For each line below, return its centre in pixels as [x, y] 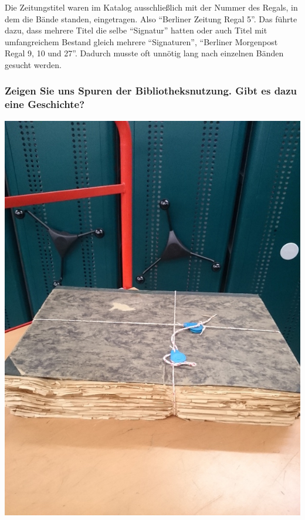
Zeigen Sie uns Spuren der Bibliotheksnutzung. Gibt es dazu [151, 91]
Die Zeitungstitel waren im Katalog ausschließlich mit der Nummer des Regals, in [151, 7]
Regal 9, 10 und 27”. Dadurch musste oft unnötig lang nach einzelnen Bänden [144, 53]
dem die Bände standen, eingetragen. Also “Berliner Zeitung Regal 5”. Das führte [151, 18]
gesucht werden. [33, 64]
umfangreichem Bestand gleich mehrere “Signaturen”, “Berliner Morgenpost [141, 41]
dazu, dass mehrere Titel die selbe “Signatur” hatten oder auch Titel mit [136, 30]
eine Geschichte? [45, 104]
